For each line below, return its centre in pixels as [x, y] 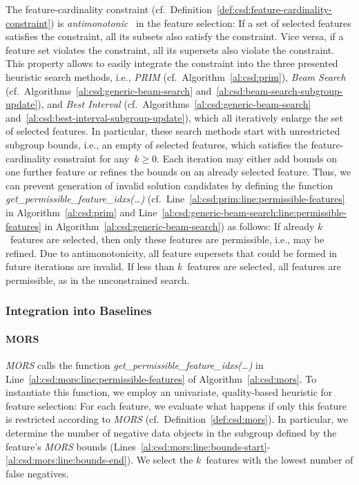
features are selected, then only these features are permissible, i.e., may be [167, 239]
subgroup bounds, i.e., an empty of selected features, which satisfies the [157, 144]
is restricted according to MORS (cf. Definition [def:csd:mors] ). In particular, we [177, 419]
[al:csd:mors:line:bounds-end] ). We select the [99, 460]
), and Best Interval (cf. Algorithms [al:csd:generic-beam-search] [174, 104]
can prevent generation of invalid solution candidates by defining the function [169, 185]
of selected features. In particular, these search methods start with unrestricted [173, 131]
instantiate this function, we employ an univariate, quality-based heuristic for [169, 392]
